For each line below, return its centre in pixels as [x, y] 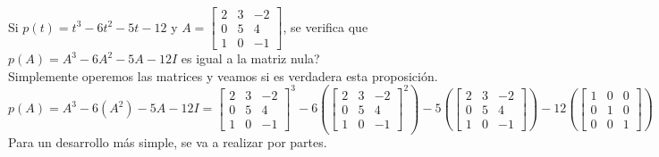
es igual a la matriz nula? [250, 58]
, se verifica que [325, 26]
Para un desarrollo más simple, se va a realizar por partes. [168, 142]
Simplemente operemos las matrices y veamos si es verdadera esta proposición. [223, 75]
